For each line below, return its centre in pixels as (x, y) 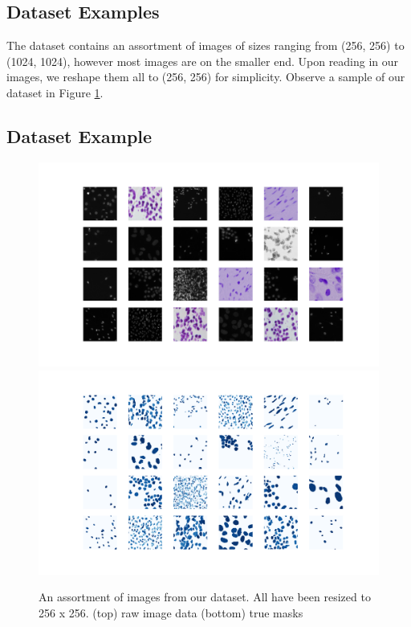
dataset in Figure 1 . (55, 92)
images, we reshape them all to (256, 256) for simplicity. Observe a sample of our (206, 77)
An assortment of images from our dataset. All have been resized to (205, 597)
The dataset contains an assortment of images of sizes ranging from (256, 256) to (205, 45)
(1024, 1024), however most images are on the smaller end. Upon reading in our (203, 61)
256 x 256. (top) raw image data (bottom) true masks (171, 613)
